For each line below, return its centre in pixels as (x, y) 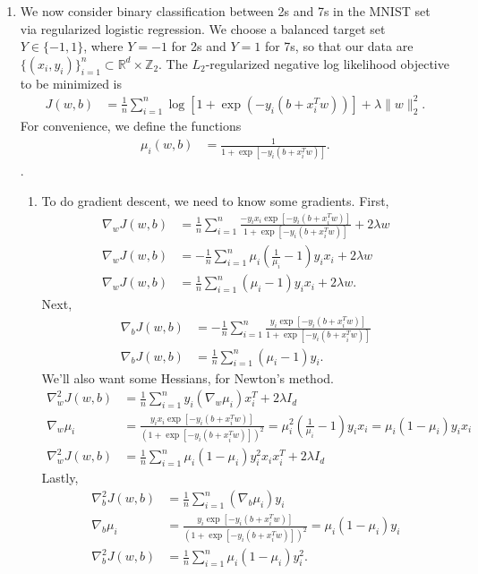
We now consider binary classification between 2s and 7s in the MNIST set (225, 11)
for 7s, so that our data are (339, 46)
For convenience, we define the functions (131, 125)
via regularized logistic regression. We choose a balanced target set (203, 28)
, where (103, 46)
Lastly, (60, 478)
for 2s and (199, 46)
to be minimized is (71, 83)
